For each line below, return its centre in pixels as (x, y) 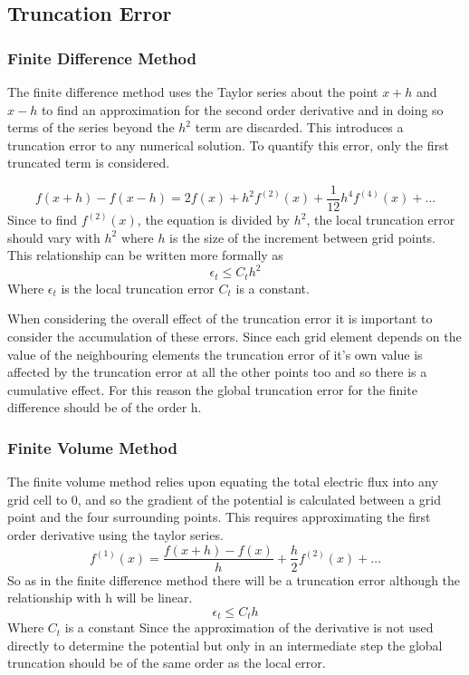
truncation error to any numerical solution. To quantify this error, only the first (228, 145)
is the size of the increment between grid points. (303, 237)
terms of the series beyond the (91, 127)
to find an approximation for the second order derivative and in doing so (242, 109)
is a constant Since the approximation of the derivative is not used (249, 627)
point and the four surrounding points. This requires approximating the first (219, 517)
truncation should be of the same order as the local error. (167, 663)
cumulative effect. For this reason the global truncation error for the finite (212, 389)
